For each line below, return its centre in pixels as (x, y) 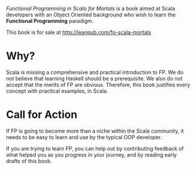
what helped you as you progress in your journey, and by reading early (92, 154)
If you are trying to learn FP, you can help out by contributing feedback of (95, 148)
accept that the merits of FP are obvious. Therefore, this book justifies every (98, 84)
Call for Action (42, 115)
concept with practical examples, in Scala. (57, 91)
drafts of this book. (29, 161)
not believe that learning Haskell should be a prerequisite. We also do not (94, 78)
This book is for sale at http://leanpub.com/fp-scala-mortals (79, 32)
